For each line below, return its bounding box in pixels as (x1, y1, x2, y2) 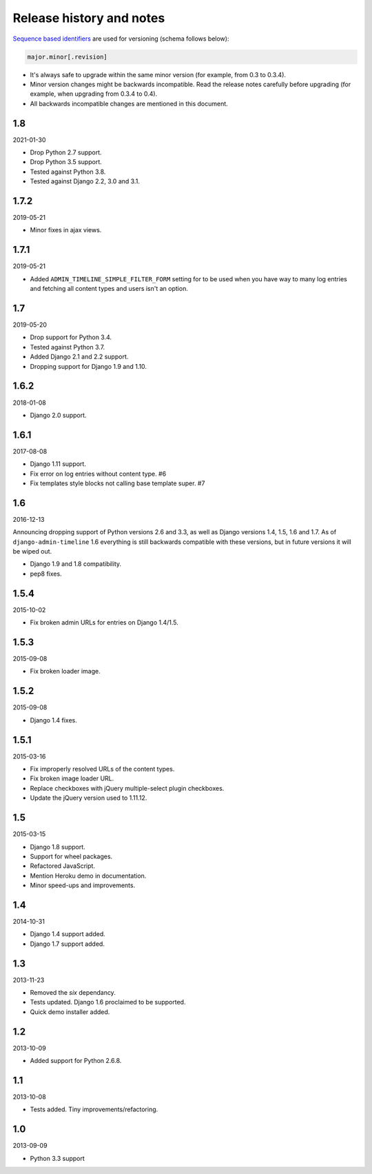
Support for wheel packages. (30, 852, 113, 860)
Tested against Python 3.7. (30, 343, 105, 351)
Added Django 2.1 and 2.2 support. (30, 352, 129, 361)
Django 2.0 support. (30, 411, 87, 419)
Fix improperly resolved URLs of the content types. (30, 765, 175, 773)
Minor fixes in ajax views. (30, 226, 102, 234)
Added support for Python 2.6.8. (30, 1057, 122, 1065)
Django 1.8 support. (30, 842, 85, 851)
